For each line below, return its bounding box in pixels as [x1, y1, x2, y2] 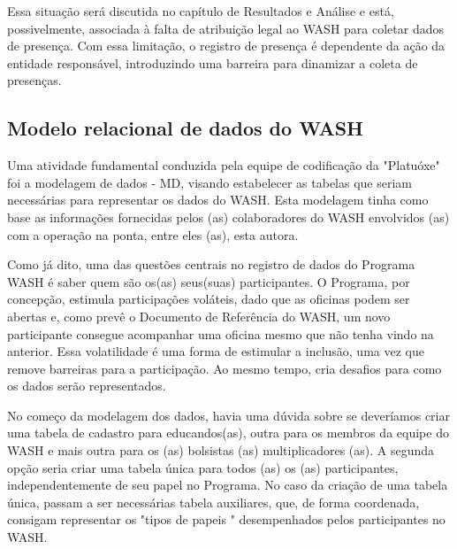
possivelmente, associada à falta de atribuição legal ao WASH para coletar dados [7, 19, 444, 37]
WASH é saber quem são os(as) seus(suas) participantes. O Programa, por [7, 272, 410, 290]
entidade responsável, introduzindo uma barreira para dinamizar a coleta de [7, 53, 418, 72]
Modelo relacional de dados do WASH [7, 114, 363, 142]
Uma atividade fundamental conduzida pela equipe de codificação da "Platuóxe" [7, 156, 440, 174]
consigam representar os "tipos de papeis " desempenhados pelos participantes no [7, 510, 446, 529]
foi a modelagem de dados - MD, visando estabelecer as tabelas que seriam [7, 173, 413, 191]
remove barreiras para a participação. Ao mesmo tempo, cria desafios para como [7, 359, 442, 377]
